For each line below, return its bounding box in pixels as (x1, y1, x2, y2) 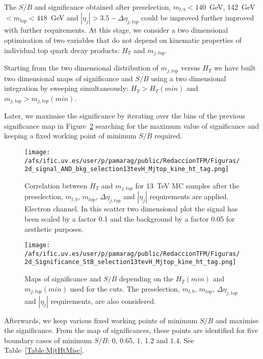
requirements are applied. (149, 191, 229, 202)
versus (180, 62, 200, 73)
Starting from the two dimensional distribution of (4, 62, 159, 73)
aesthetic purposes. (24, 223, 84, 234)
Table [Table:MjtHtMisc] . (4, 345, 85, 355)
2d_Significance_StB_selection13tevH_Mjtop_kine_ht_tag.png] (24, 258, 236, 266)
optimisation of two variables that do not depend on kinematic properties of (4, 35, 242, 45)
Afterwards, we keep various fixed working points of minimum (4, 315, 198, 325)
